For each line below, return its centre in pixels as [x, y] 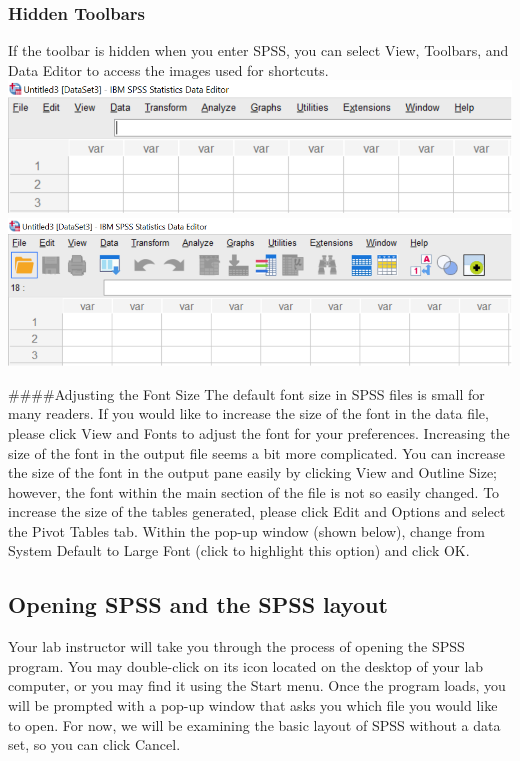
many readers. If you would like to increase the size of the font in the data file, [248, 413]
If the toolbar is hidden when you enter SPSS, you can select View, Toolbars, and [258, 50]
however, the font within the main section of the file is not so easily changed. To [254, 491]
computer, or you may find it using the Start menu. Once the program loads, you [257, 685]
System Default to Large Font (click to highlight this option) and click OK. [239, 550]
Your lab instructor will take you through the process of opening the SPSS [236, 646]
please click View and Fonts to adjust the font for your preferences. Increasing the [259, 432]
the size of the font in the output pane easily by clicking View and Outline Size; [252, 472]
